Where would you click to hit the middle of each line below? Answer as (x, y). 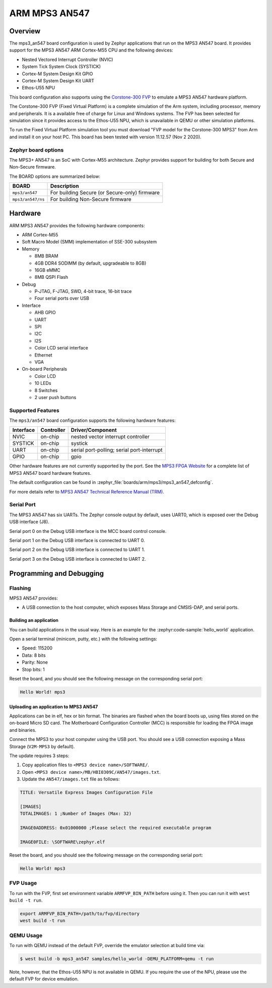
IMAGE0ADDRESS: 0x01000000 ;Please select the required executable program (116, 828)
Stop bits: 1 (33, 669)
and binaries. (23, 730)
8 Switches (46, 390)
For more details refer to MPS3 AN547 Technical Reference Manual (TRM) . (87, 491)
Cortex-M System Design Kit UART (58, 81)
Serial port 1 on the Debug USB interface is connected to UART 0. (77, 540)
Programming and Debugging (57, 573)
